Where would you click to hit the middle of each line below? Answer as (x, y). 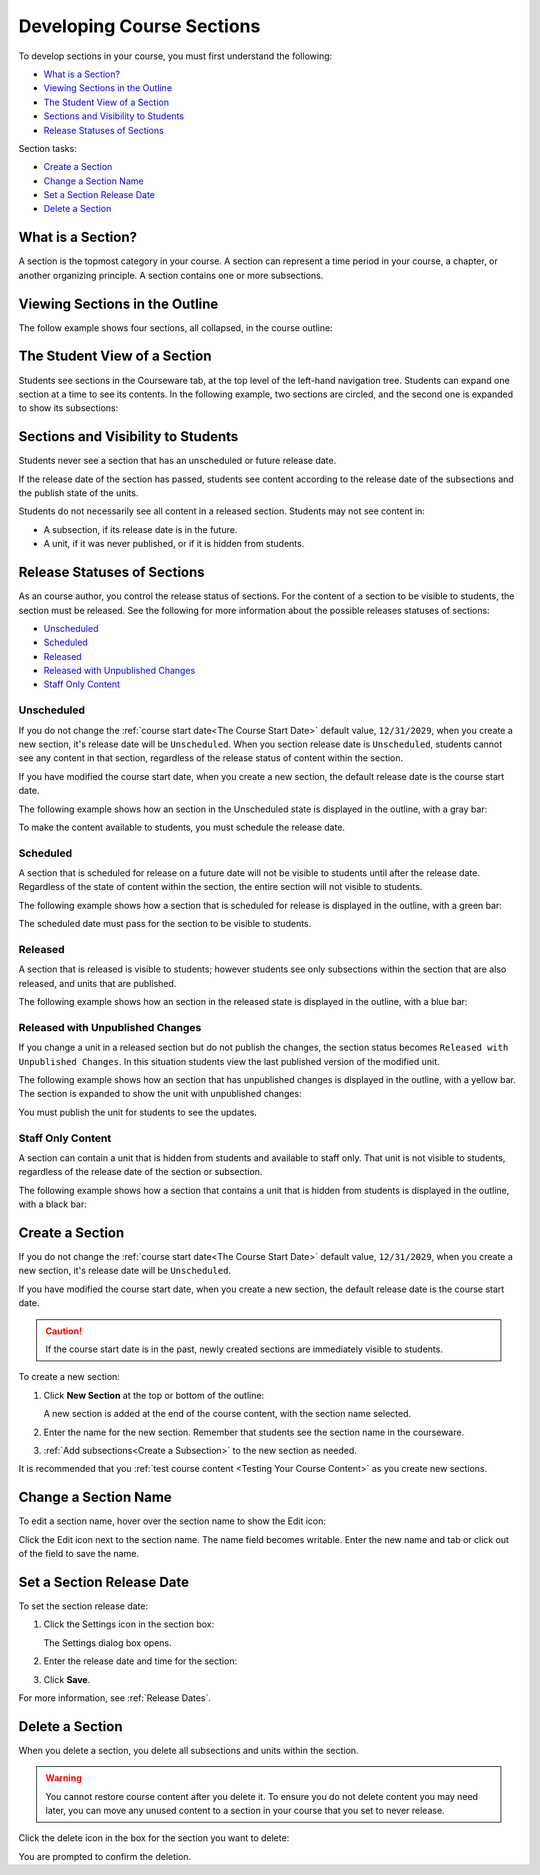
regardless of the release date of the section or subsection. (140, 1172)
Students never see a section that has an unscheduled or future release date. (177, 461)
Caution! (64, 1331)
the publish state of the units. (78, 493)
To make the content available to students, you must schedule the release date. (181, 827)
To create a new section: (69, 1377)
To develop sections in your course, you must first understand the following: (175, 56)
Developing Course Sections (139, 26)
